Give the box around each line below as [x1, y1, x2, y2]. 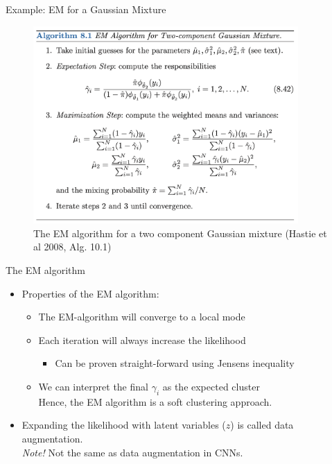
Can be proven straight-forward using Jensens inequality [55, 356, 295, 370]
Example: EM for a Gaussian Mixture [6, 2, 166, 16]
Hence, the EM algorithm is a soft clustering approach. [38, 394, 272, 409]
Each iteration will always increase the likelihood [38, 332, 246, 347]
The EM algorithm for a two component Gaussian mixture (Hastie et [33, 225, 327, 240]
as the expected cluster [162, 379, 260, 393]
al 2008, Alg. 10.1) [33, 239, 112, 254]
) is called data [230, 418, 294, 432]
